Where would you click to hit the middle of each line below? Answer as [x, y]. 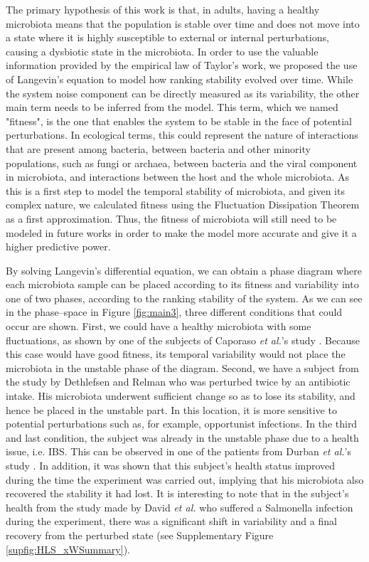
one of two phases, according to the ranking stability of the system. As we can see [184, 298]
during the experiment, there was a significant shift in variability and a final [171, 521]
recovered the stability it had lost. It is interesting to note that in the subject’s [177, 493]
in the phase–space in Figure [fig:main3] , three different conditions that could [174, 312]
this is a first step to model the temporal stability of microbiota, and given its [175, 190]
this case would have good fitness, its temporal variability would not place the [176, 354]
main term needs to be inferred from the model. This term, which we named [172, 107]
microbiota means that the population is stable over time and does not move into [183, 23]
